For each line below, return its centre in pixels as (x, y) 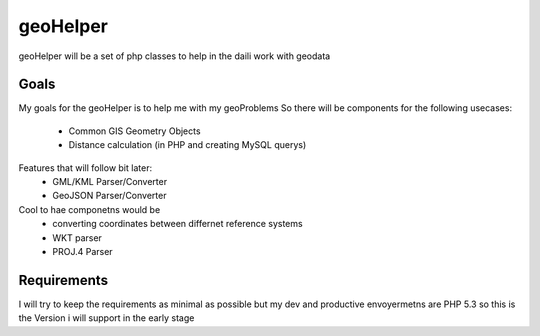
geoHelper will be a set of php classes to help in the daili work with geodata (174, 56)
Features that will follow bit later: (85, 167)
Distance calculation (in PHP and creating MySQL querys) (187, 145)
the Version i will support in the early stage (106, 318)
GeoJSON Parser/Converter (109, 196)
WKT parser (77, 237)
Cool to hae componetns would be (89, 209)
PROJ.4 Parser (83, 251)
